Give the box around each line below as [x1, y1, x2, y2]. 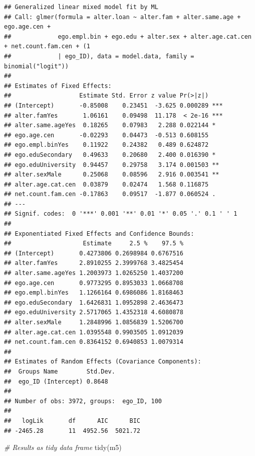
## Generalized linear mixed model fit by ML [4, 4, 158, 11]
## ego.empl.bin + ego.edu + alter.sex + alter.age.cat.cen [4, 33, 251, 40]
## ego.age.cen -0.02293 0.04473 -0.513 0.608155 [4, 131, 209, 139]
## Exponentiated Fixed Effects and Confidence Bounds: [4, 230, 194, 237]
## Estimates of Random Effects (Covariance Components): [4, 358, 201, 366]
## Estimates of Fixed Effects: [4, 82, 112, 89]
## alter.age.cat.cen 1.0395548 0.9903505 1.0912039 [4, 328, 183, 336]
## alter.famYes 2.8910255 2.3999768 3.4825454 [4, 259, 183, 267]
